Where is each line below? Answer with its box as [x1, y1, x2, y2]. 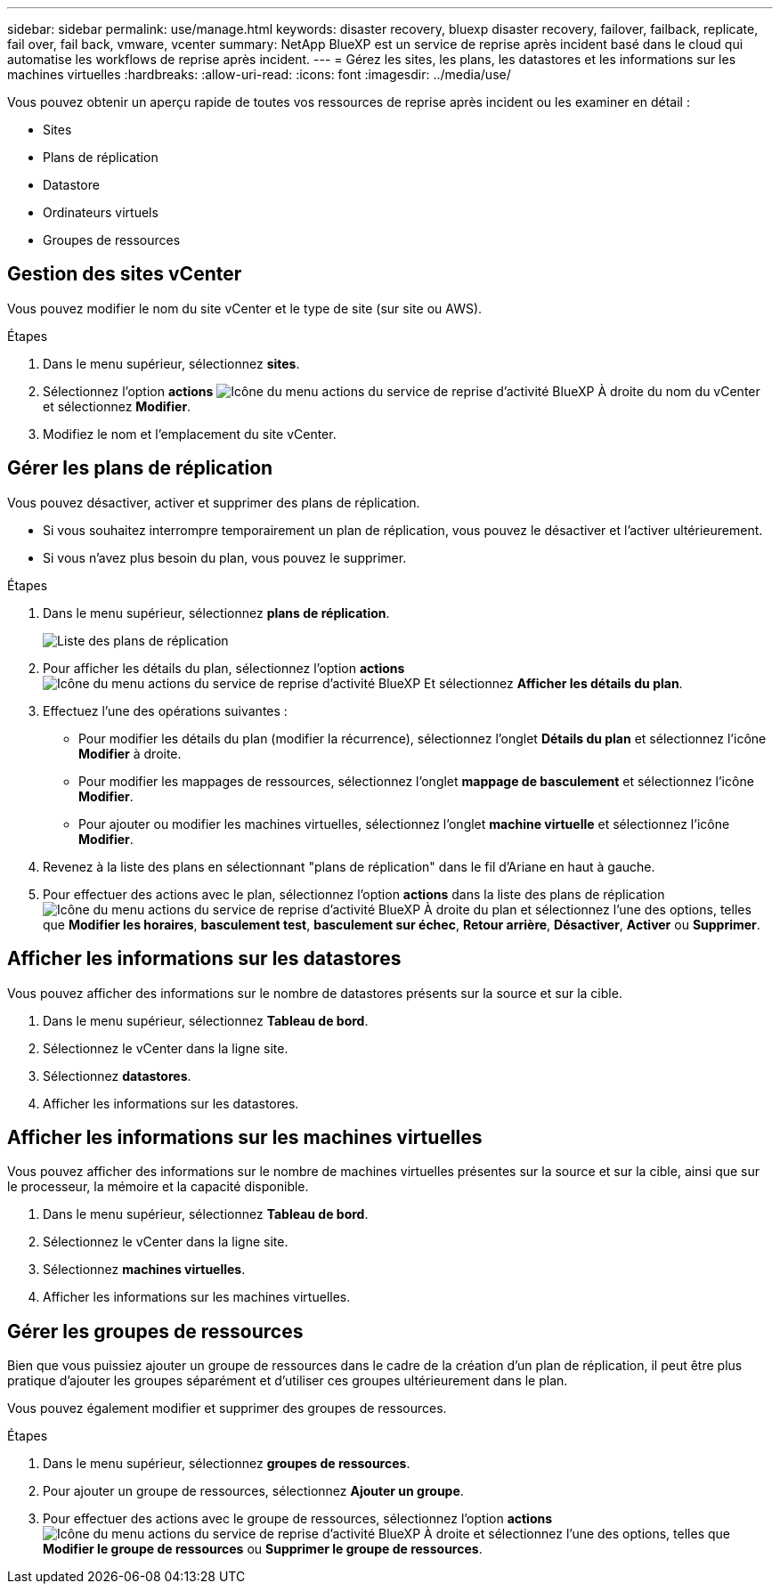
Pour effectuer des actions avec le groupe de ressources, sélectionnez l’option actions [43, 1511, 553, 1527]
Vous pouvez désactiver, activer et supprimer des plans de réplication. [7, 494, 420, 510]
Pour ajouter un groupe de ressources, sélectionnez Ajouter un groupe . [43, 1483, 464, 1499]
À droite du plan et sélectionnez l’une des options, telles [424, 901, 752, 917]
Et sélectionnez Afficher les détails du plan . [424, 675, 683, 691]
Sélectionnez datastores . [43, 1067, 191, 1084]
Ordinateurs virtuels [43, 205, 158, 220]
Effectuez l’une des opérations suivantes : [43, 702, 288, 718]
